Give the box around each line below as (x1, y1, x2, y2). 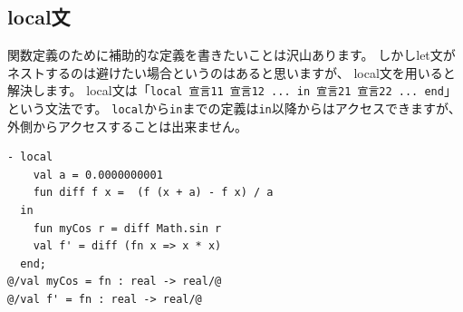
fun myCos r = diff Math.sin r (33, 221, 222, 235)
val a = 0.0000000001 (33, 168, 163, 181)
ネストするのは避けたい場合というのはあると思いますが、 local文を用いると (7, 63, 456, 82)
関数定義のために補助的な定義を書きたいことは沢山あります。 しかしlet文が (7, 45, 456, 64)
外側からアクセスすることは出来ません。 (7, 116, 247, 135)
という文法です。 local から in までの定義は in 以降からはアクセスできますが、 (7, 99, 461, 118)
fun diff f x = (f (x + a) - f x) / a (33, 186, 274, 200)
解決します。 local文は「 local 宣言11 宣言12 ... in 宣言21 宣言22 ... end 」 (7, 81, 457, 100)
